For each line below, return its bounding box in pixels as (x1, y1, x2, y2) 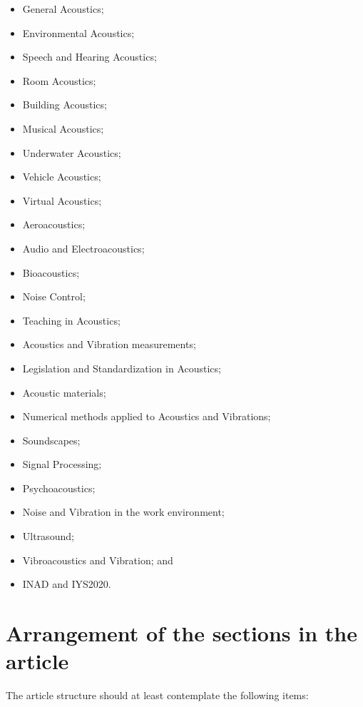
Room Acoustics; (22, 73, 96, 88)
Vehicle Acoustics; (22, 169, 101, 184)
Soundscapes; (22, 432, 81, 447)
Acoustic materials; (22, 385, 106, 400)
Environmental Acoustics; (22, 25, 135, 40)
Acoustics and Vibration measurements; (22, 337, 196, 352)
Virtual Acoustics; (22, 193, 102, 208)
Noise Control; (22, 289, 86, 304)
